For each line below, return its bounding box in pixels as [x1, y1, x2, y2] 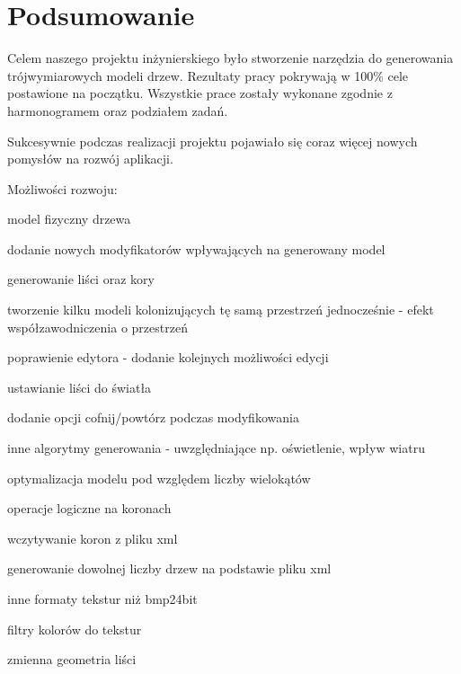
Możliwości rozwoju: [7, 179, 118, 198]
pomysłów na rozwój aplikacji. [7, 149, 173, 168]
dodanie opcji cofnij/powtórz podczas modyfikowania [7, 408, 299, 427]
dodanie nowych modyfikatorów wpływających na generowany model [7, 239, 386, 258]
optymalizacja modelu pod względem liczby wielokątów [7, 468, 311, 487]
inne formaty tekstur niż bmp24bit [7, 590, 198, 607]
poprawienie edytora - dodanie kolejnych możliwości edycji [7, 348, 329, 367]
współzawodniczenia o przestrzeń [7, 317, 188, 336]
